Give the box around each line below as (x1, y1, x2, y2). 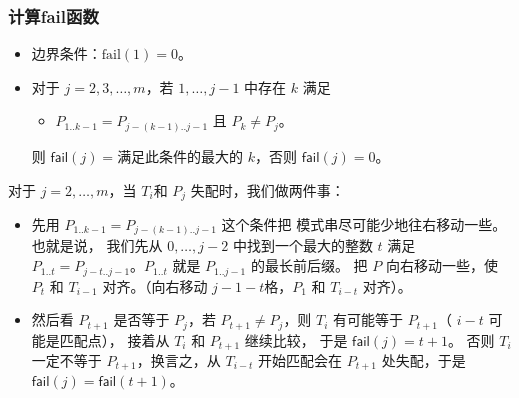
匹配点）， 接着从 (59, 329, 170, 350)
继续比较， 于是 (244, 329, 348, 350)
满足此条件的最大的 (117, 145, 244, 166)
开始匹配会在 (258, 350, 343, 371)
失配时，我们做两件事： (190, 179, 345, 200)
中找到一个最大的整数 (232, 235, 373, 256)
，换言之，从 (136, 350, 221, 371)
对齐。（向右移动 (102, 275, 208, 296)
